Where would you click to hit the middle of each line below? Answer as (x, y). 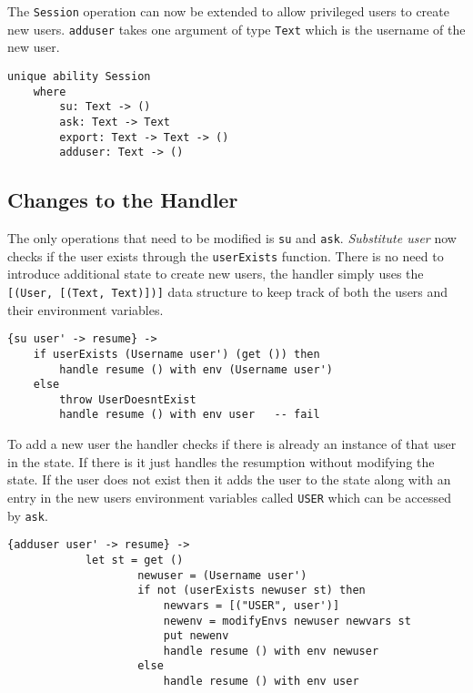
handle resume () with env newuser (271, 651)
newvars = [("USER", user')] (252, 605)
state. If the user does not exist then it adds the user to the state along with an (229, 479)
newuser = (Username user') (222, 575)
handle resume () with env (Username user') (196, 369)
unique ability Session (79, 76)
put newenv (196, 636)
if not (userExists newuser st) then (252, 591)
